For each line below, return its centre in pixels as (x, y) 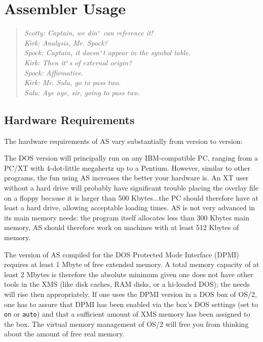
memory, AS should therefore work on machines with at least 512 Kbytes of (122, 227)
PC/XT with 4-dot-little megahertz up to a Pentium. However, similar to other (127, 167)
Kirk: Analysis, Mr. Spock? (66, 42)
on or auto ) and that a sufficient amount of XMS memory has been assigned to (127, 314)
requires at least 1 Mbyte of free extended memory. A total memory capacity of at (132, 264)
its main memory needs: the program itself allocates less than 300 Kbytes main (127, 217)
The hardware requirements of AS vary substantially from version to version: (123, 141)
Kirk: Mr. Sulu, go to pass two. (72, 82)
